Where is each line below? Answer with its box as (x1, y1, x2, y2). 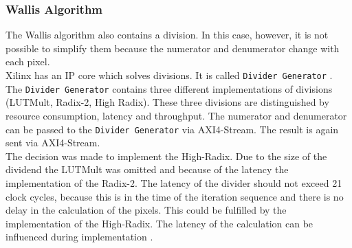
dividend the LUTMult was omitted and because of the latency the (5, 162, 289, 177)
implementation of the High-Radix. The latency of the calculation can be (5, 216, 313, 230)
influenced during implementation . (5, 229, 153, 244)
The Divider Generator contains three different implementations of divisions (5, 81, 333, 95)
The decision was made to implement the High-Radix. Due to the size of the (5, 148, 327, 163)
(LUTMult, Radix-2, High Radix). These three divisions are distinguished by (5, 95, 329, 109)
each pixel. (5, 54, 50, 69)
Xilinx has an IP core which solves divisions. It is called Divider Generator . (5, 68, 333, 82)
